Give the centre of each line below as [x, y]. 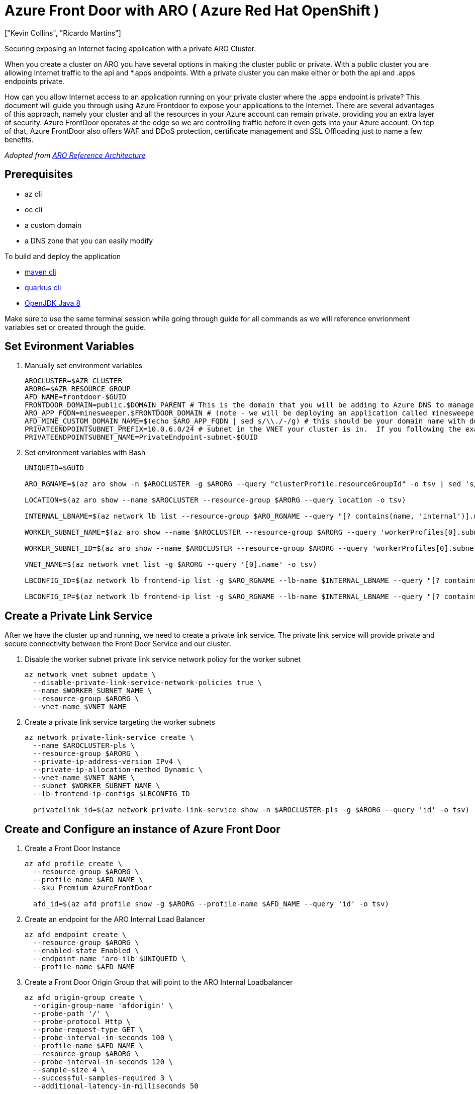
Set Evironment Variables [69, 347]
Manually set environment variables [83, 366]
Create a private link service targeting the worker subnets [120, 722]
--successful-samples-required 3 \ [103, 1078]
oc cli [34, 209]
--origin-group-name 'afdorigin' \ [103, 1006]
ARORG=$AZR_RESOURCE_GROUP [78, 389]
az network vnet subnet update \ [90, 675]
